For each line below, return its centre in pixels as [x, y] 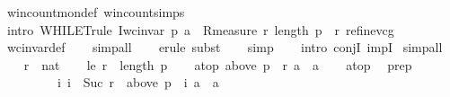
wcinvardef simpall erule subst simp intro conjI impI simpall [225, 47]
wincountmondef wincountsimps [96, 12]
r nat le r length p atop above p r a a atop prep [218, 64]
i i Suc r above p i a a [138, 82]
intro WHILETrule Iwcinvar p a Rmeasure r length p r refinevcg [200, 29]
